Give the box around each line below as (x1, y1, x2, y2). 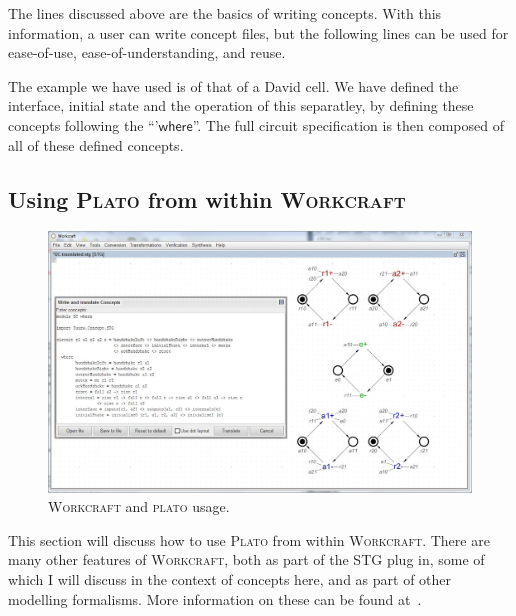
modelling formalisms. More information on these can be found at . (8, 588, 422, 609)
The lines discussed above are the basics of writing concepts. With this (8, 3, 442, 23)
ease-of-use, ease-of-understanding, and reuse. (8, 42, 286, 63)
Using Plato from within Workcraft (8, 183, 406, 214)
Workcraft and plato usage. (48, 496, 230, 517)
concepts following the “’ (8, 114, 159, 135)
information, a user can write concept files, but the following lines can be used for (8, 22, 509, 43)
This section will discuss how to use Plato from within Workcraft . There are (8, 529, 490, 550)
